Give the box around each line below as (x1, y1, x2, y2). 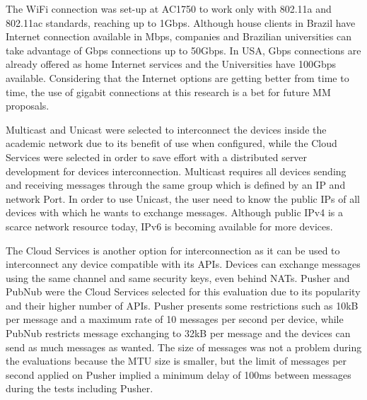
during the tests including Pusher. (6, 381, 153, 396)
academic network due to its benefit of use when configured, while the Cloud (6, 136, 337, 151)
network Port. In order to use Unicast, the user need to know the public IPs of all (6, 191, 360, 206)
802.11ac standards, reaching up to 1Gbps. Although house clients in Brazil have (6, 15, 356, 30)
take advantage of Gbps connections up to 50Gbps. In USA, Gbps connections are (6, 42, 361, 57)
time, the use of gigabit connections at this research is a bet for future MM (6, 84, 331, 99)
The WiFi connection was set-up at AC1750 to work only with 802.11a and (6, 1, 332, 16)
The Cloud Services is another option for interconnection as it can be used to (6, 242, 340, 257)
